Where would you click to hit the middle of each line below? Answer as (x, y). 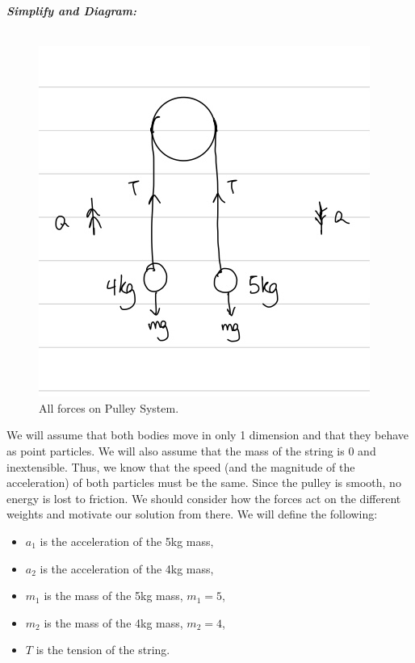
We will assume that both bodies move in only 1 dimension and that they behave (208, 435)
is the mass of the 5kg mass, (113, 596)
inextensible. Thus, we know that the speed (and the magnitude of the (181, 466)
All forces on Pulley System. (109, 407)
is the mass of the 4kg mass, (113, 622)
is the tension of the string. (103, 650)
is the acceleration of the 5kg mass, (127, 541)
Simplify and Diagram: (72, 10)
